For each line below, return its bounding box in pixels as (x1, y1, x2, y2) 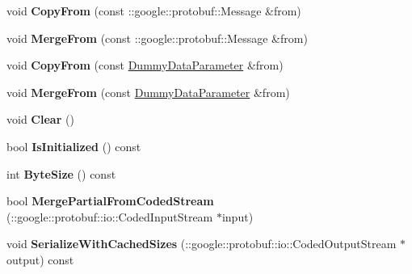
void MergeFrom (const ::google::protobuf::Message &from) (6, 29, 308, 46)
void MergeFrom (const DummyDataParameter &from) (6, 83, 290, 100)
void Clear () (6, 111, 74, 128)
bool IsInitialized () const (6, 137, 141, 154)
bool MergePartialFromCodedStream (6, 192, 214, 209)
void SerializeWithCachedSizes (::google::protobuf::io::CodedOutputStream (6, 235, 397, 252)
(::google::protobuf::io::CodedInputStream (6, 208, 213, 225)
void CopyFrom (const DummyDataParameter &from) (6, 57, 284, 74)
